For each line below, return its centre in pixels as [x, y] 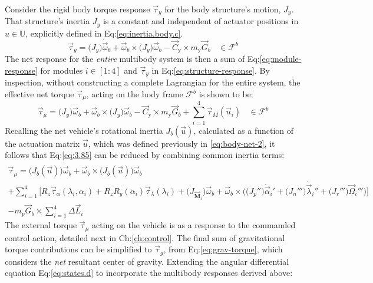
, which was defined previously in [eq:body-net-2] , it [181, 143]
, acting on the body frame [135, 94]
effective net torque [39, 94]
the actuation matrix [42, 143]
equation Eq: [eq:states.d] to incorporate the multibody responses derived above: [149, 273]
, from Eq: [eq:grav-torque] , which [223, 249]
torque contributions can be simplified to [78, 249]
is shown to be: [226, 94]
